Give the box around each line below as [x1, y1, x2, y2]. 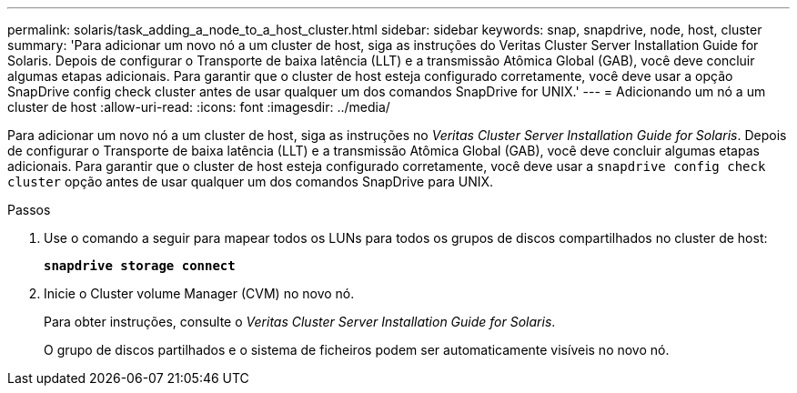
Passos [7, 202, 51, 217]
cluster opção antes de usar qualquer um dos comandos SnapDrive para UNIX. [7, 174, 494, 189]
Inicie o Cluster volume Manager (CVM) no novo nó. [44, 286, 355, 301]
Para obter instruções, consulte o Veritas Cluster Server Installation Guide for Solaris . [44, 314, 556, 329]
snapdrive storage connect [44, 258, 236, 273]
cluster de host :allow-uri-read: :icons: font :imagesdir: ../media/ [7, 99, 390, 115]
